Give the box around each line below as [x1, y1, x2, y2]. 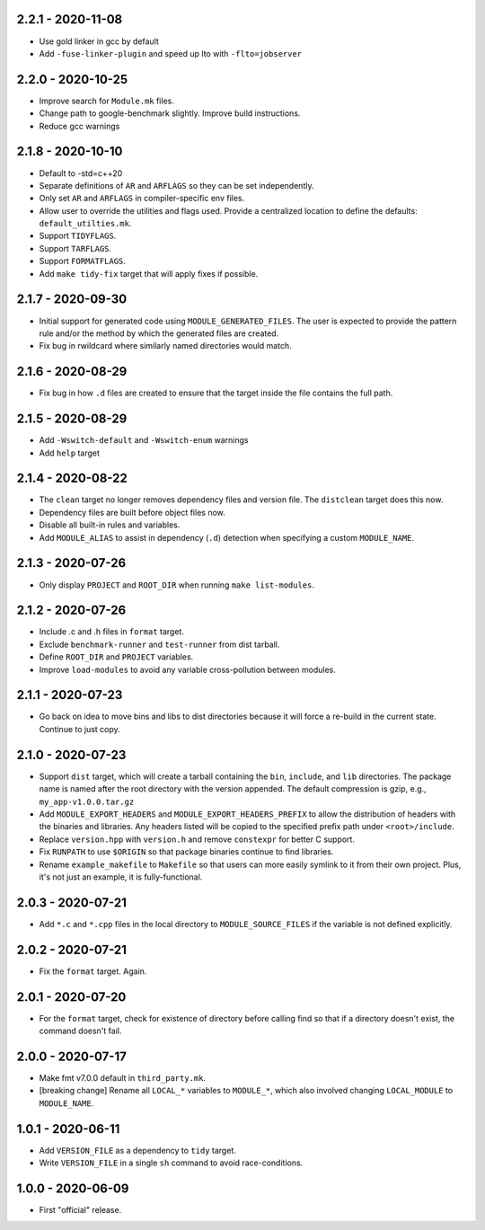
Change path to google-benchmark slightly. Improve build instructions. [39, 108, 301, 119]
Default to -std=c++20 [39, 167, 123, 179]
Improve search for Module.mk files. [39, 95, 174, 106]
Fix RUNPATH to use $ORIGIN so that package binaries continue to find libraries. [39, 846, 334, 857]
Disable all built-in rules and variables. [39, 519, 181, 530]
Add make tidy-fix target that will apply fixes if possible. [39, 268, 259, 279]
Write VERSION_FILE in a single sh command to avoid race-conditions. [39, 1157, 304, 1168]
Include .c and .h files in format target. [39, 626, 184, 637]
